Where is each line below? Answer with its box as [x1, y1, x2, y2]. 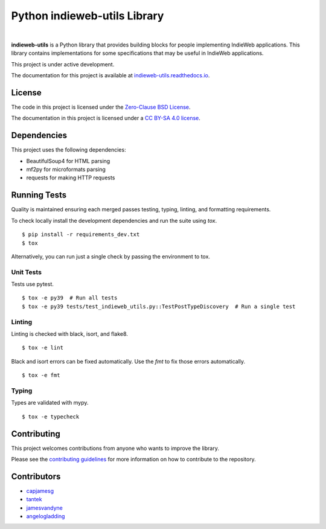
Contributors [11, 471, 61, 481]
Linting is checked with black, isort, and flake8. [11, 330, 128, 338]
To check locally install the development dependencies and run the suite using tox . [11, 217, 217, 224]
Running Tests [11, 190, 66, 200]
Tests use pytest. [11, 281, 54, 288]
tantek [26, 496, 42, 503]
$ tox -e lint [22, 344, 63, 351]
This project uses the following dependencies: [11, 146, 126, 153]
